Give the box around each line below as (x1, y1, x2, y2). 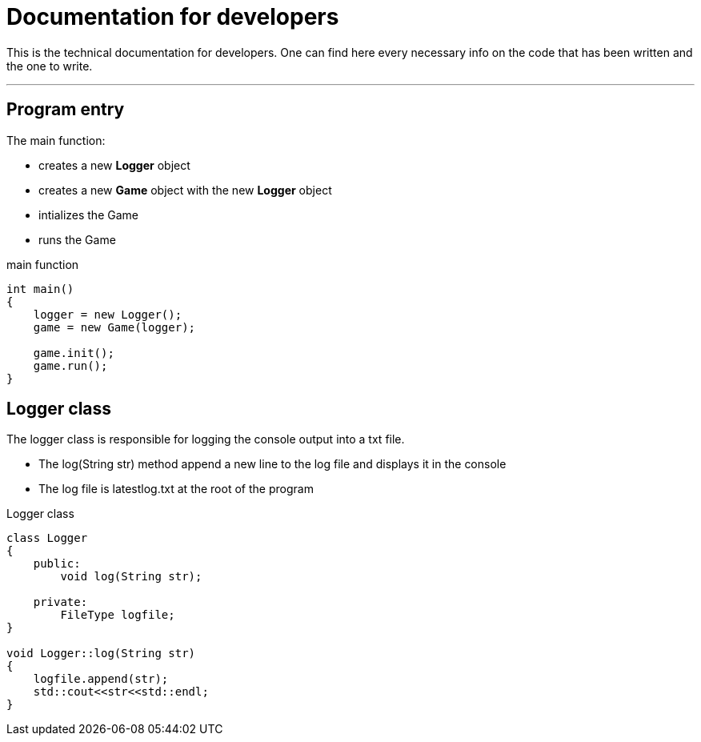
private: (33, 596, 88, 609)
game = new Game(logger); (33, 320, 196, 334)
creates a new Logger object (38, 158, 190, 172)
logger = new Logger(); (33, 307, 182, 321)
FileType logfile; (60, 608, 175, 622)
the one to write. (6, 58, 93, 73)
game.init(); (33, 346, 114, 359)
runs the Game (38, 232, 116, 247)
